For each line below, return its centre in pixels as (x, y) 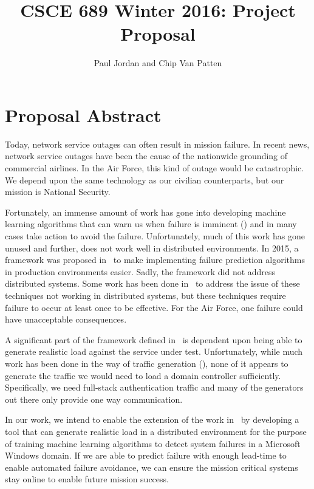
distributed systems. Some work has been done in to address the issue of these (152, 283)
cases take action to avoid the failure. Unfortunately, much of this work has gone (155, 236)
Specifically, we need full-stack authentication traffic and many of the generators (154, 387)
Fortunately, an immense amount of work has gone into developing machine (145, 212)
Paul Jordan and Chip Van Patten (158, 63)
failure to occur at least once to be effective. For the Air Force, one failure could (154, 307)
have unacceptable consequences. (66, 319)
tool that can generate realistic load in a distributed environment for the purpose (156, 431)
